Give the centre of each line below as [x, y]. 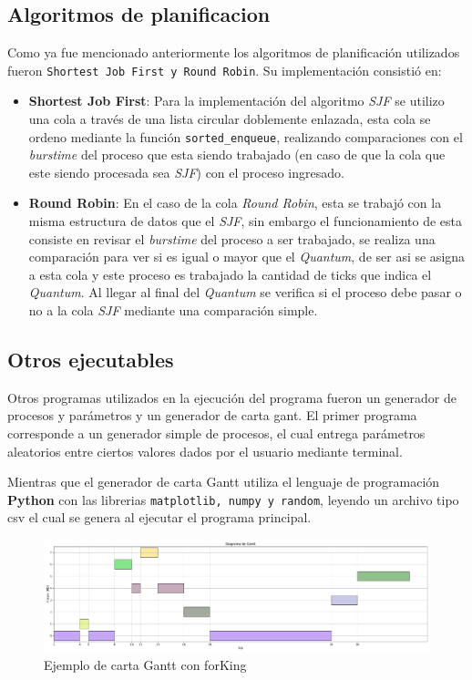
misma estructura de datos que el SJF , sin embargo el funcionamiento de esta [245, 221]
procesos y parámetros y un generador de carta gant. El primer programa [212, 415]
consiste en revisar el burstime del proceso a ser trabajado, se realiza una [232, 238]
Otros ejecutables [91, 360]
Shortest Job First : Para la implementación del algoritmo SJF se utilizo [236, 101]
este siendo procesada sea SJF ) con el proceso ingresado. [186, 172]
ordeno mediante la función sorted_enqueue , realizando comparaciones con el [246, 136]
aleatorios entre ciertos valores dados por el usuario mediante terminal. [205, 451]
